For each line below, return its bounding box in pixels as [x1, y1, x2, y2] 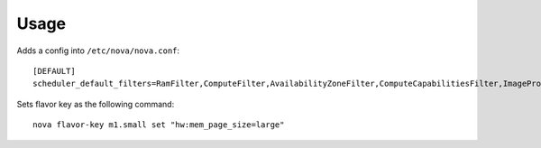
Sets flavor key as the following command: [16, 98, 175, 109]
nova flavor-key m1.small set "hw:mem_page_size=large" [32, 120, 285, 130]
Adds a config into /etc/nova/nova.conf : [16, 45, 180, 56]
